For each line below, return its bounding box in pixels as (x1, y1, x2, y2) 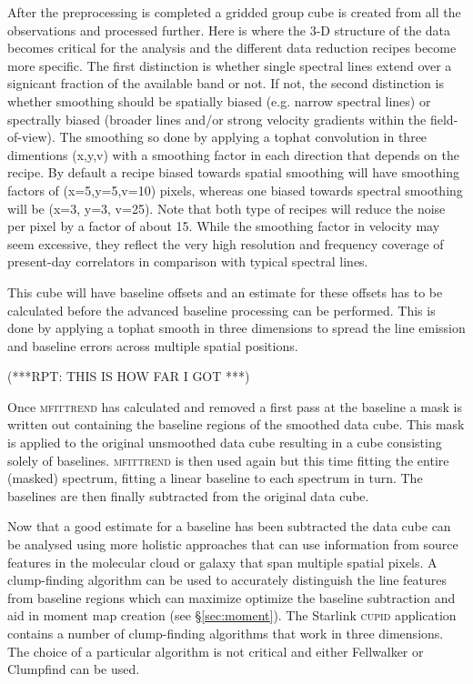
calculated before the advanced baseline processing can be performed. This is (7, 300, 436, 319)
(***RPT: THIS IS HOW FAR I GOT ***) (7, 367, 250, 386)
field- (429, 109, 458, 128)
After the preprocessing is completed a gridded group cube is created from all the (7, 3, 461, 21)
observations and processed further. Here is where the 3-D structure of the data (7, 20, 451, 39)
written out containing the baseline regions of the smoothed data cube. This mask (7, 415, 465, 434)
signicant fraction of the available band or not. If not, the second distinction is (7, 74, 444, 93)
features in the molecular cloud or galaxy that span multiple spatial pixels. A (7, 552, 438, 571)
